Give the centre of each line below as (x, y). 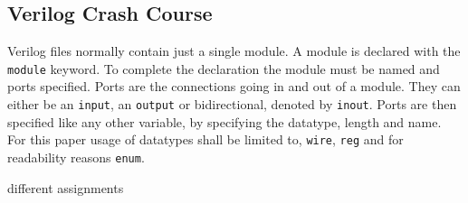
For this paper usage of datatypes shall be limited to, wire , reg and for (205, 139)
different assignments (66, 187)
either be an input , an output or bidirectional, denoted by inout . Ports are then (232, 104)
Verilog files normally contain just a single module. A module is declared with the (234, 51)
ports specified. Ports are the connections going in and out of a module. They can (234, 86)
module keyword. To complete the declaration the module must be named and (224, 68)
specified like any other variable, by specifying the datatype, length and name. (224, 121)
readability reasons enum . (76, 157)
